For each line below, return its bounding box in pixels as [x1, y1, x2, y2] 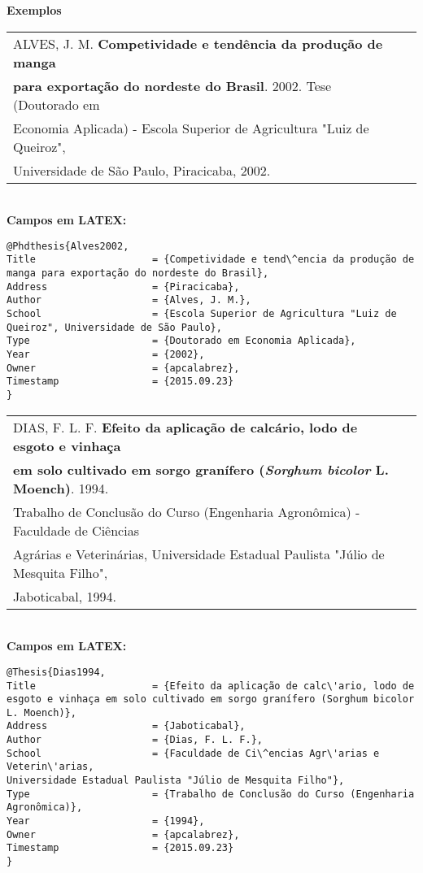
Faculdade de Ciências [13, 520, 139, 540]
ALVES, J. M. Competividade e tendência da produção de [13, 33, 383, 53]
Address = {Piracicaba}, [7, 280, 240, 293]
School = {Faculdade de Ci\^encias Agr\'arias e [7, 747, 380, 759]
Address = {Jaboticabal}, [7, 720, 246, 732]
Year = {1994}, [7, 815, 205, 827]
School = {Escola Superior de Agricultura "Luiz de [7, 308, 397, 320]
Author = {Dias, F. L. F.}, [7, 734, 263, 746]
